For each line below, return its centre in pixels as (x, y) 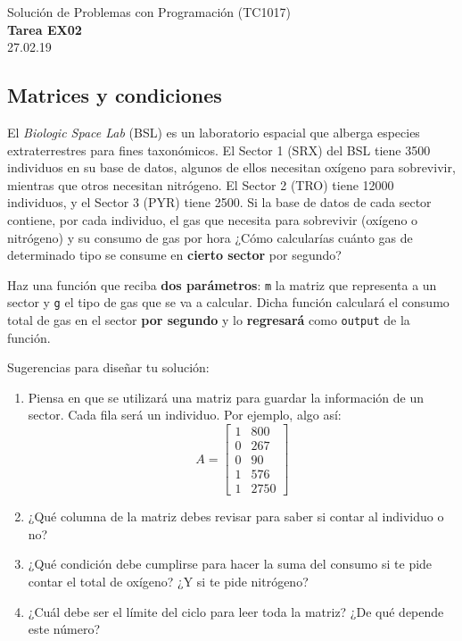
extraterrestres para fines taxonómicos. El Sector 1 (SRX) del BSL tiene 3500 (219, 150)
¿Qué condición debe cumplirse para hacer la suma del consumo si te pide (230, 564)
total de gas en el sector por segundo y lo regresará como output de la (209, 320)
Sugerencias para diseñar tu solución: (108, 367)
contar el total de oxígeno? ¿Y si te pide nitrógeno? (168, 582)
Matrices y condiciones (115, 95)
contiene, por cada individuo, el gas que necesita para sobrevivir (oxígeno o (213, 219)
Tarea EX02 (45, 29)
